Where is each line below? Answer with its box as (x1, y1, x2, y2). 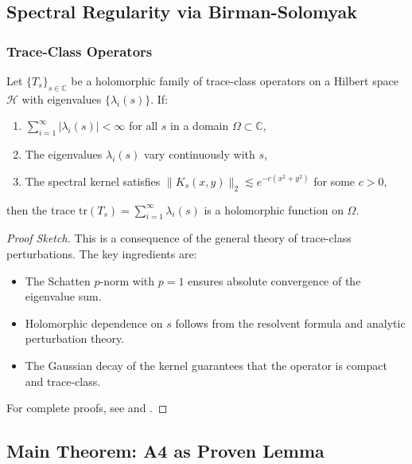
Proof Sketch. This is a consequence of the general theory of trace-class (6, 230, 352, 246)
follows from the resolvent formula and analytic (175, 314, 406, 331)
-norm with (99, 272, 155, 289)
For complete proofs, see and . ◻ (6, 399, 168, 416)
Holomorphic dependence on (25, 314, 163, 331)
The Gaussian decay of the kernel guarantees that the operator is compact (25, 356, 387, 373)
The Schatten (25, 272, 91, 289)
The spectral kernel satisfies (25, 172, 161, 189)
